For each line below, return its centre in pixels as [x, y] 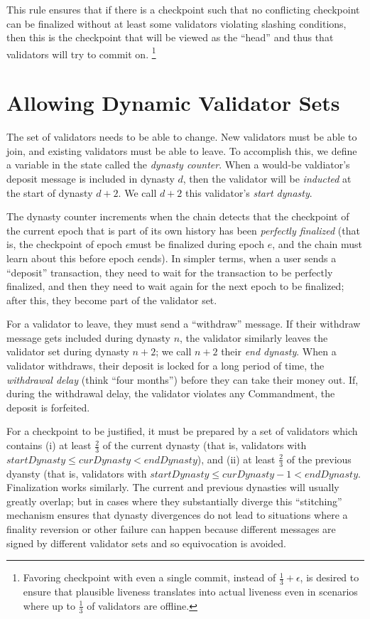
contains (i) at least [49, 445]
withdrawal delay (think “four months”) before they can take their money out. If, [183, 379]
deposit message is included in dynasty [91, 178]
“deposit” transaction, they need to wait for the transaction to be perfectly [170, 272]
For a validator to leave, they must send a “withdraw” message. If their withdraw [184, 324]
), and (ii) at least [236, 459]
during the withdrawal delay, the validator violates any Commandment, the [171, 393]
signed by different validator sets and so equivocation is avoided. [147, 543]
